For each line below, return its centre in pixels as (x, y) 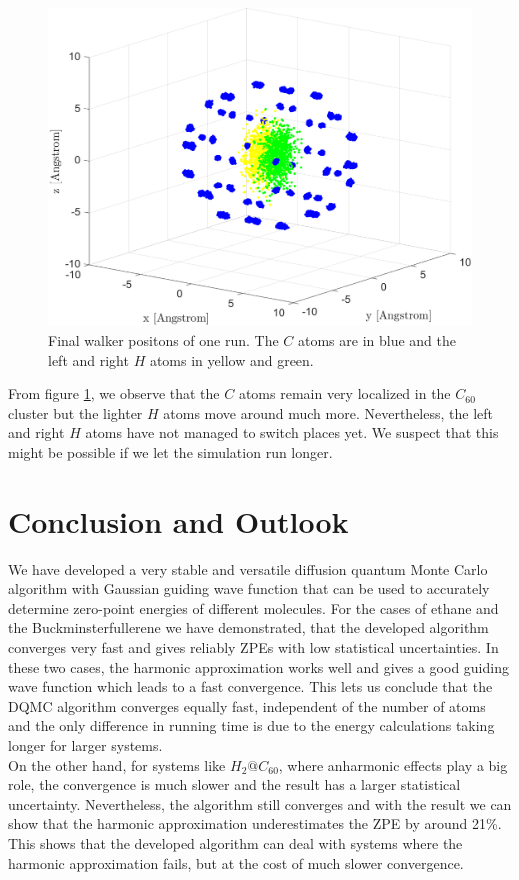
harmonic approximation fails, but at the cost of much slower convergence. (236, 862)
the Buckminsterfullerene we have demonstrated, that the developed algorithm (248, 627)
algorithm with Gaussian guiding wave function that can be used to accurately (249, 588)
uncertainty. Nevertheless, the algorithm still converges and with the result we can (260, 803)
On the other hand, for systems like (117, 764)
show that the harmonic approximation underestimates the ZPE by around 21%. (255, 823)
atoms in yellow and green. (231, 359)
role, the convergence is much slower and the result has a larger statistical (234, 784)
